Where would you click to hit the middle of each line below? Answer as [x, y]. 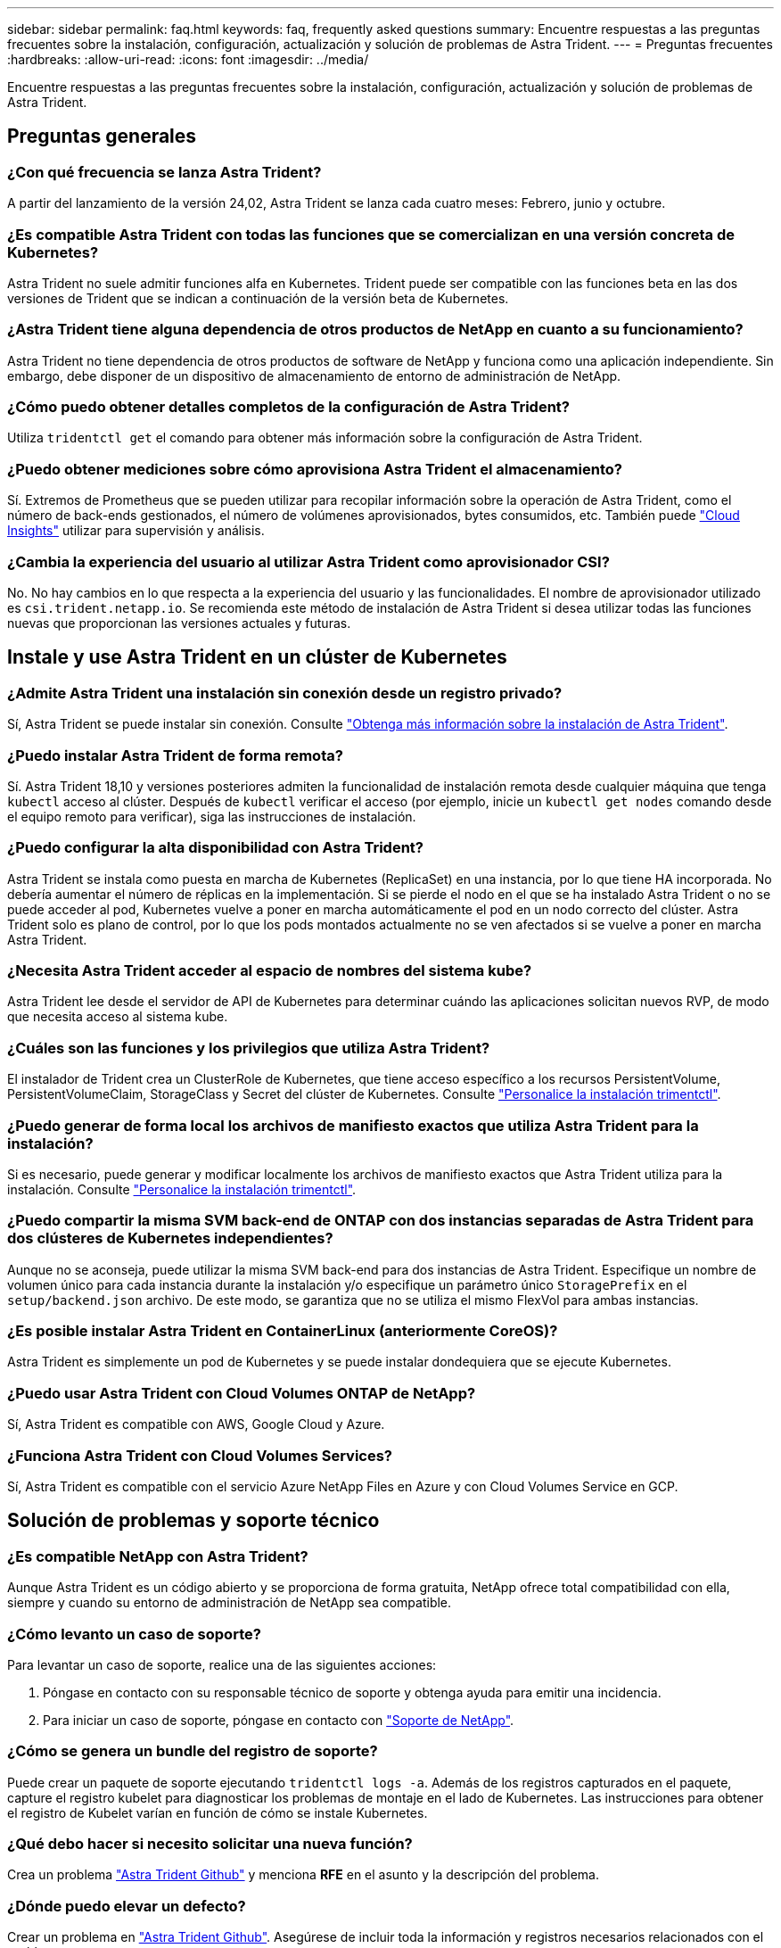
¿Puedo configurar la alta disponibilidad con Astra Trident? [215, 848]
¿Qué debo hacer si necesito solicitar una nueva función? [210, 1844]
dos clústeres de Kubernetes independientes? [170, 1238]
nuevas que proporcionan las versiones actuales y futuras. [179, 623]
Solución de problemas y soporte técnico [193, 1521]
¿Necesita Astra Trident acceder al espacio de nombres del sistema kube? [270, 971]
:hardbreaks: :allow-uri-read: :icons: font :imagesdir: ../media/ [188, 59]
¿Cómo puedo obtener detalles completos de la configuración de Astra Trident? [288, 407]
